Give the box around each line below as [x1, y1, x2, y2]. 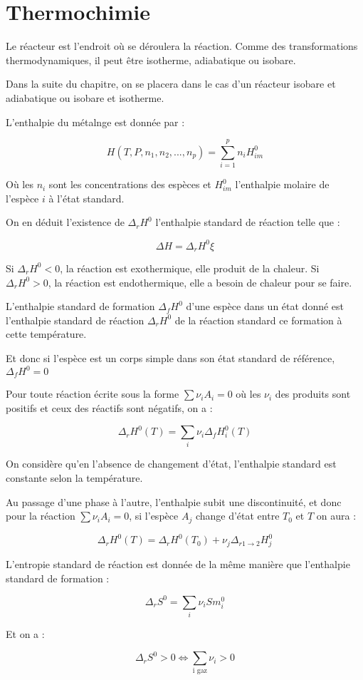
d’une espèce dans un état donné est [186, 299, 344, 314]
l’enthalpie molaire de [235, 177, 330, 192]
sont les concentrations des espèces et [48, 177, 211, 192]
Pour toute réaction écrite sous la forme [6, 386, 179, 401]
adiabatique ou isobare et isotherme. [6, 90, 164, 105]
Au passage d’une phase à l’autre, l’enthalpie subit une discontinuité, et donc [6, 494, 342, 509]
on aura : [316, 508, 357, 523]
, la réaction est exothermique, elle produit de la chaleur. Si [60, 260, 320, 275]
